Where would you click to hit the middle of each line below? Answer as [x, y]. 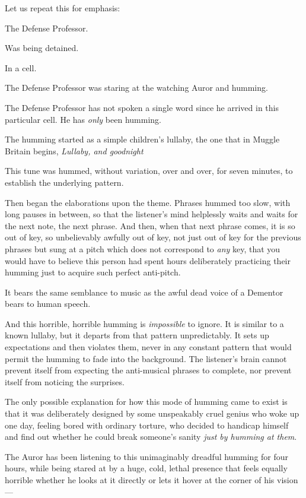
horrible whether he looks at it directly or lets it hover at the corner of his [140, 480]
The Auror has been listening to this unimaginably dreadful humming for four [147, 456]
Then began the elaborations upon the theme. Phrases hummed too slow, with [148, 202]
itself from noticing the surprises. [65, 381]
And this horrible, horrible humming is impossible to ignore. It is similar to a [144, 323]
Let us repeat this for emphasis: [63, 8]
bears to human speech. [48, 304]
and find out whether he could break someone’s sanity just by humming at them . [151, 437]
